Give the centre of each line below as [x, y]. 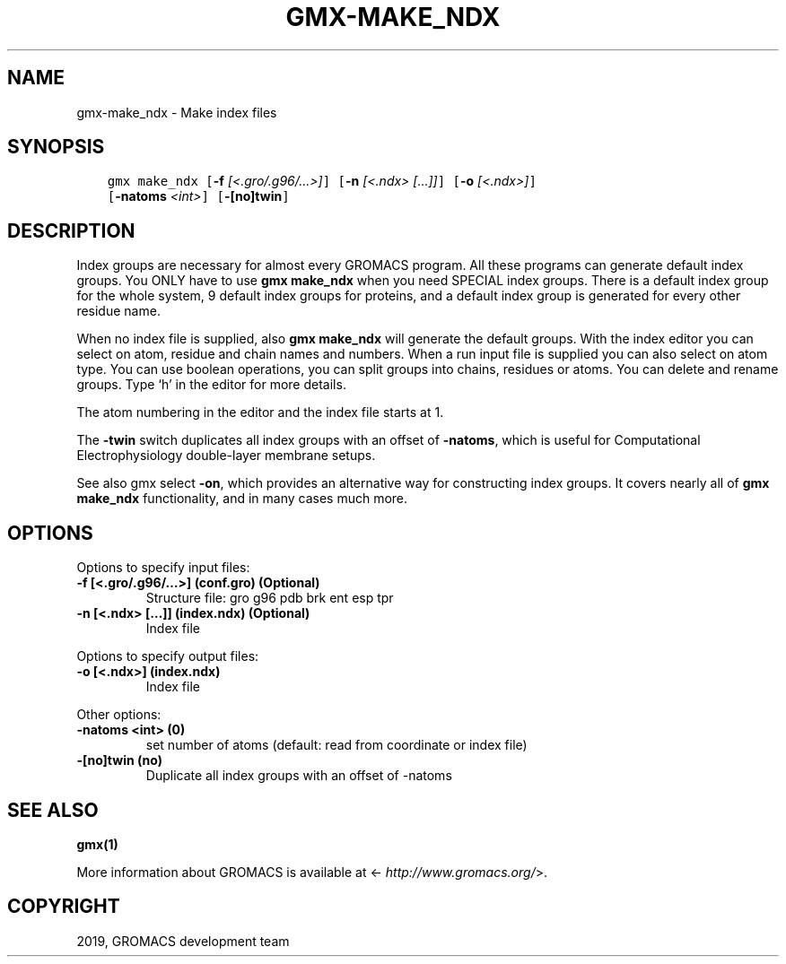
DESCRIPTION [71, 230]
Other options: [119, 715]
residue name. [118, 311]
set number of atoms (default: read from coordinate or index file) [336, 745]
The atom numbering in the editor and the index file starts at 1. [260, 413]
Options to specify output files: [168, 656]
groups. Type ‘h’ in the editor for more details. [211, 385]
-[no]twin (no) [119, 760]
